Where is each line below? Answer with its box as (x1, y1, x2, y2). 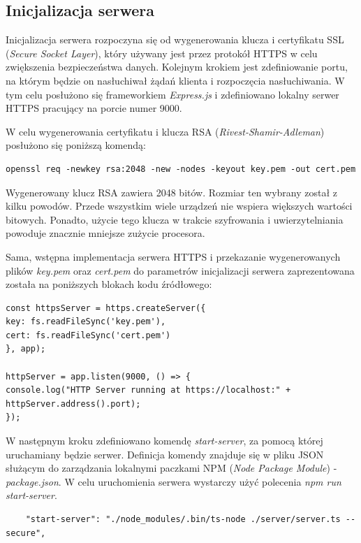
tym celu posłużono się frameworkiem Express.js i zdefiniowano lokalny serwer (6, 87, 339, 101)
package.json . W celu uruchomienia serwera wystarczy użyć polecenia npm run (6, 474, 341, 488)
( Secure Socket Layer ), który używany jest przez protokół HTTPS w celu (6, 45, 318, 60)
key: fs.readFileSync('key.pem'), (6, 317, 166, 327)
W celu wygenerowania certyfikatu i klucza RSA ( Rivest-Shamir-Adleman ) (6, 124, 325, 138)
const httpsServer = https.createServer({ (6, 303, 206, 313)
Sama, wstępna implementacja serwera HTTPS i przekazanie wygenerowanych (6, 249, 341, 263)
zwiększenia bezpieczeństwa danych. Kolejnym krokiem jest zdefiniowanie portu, (6, 59, 348, 74)
